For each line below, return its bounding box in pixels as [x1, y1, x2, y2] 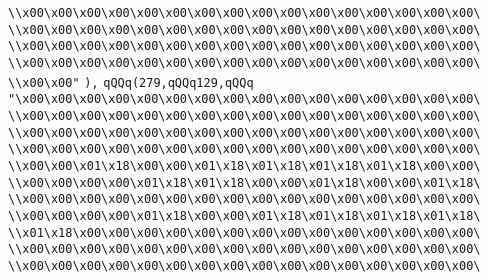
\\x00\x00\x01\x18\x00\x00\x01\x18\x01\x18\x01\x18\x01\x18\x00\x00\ [8, 158, 481, 173]
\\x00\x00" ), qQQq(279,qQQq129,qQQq [8, 75, 254, 90]
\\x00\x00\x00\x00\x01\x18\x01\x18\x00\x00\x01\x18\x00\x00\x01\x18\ [8, 175, 481, 190]
